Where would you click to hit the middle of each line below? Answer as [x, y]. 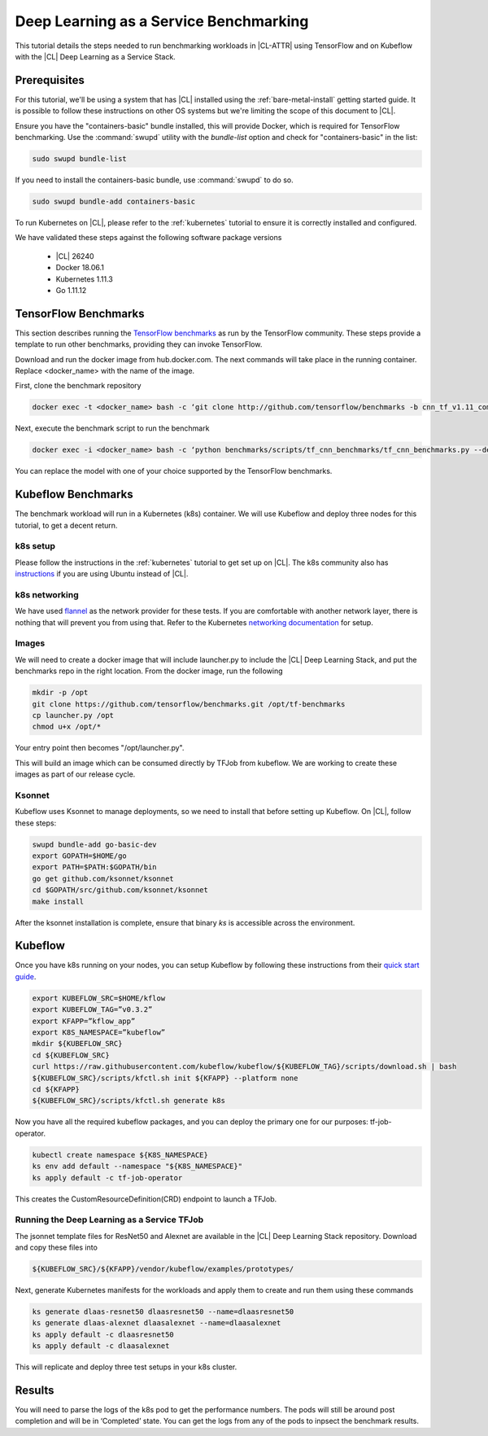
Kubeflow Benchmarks [74, 495]
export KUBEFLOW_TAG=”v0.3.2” [92, 1010]
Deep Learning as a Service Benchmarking [162, 21]
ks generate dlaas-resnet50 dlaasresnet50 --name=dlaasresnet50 [163, 1311]
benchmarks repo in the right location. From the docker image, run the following [149, 671]
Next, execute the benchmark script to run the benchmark [112, 428]
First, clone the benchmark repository [78, 386]
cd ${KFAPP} [56, 1089]
